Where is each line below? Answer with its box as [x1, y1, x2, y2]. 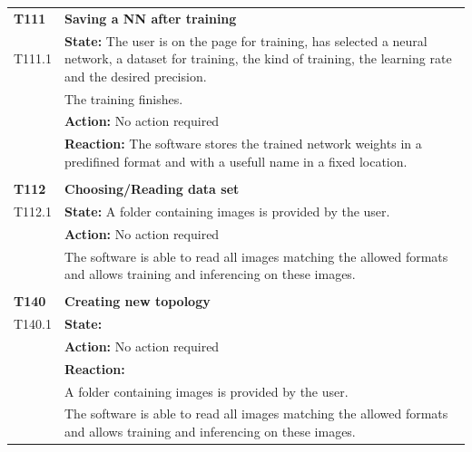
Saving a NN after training [64, 8, 237, 27]
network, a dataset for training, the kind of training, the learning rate [64, 49, 452, 68]
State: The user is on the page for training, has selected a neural [64, 31, 428, 50]
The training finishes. [64, 89, 183, 108]
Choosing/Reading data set [64, 179, 240, 197]
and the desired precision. [64, 66, 207, 85]
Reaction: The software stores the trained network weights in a [64, 134, 422, 153]
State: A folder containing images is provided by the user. [64, 201, 390, 220]
